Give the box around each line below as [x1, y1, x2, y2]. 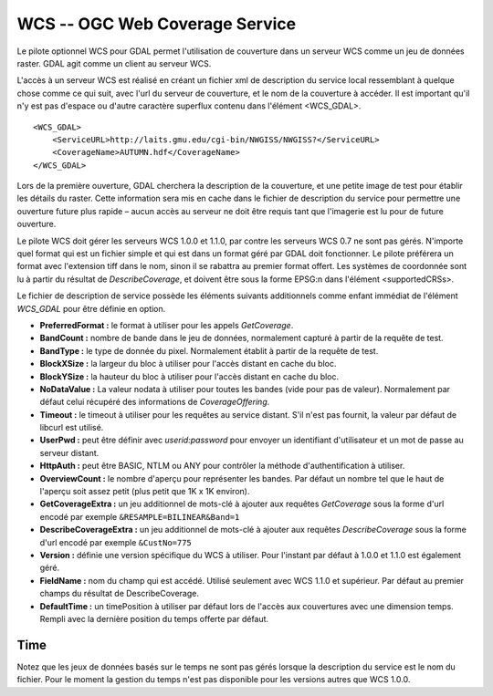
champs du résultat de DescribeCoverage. [39, 588, 200, 599]
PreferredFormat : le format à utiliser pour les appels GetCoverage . [39, 319, 294, 330]
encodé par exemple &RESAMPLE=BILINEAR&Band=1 [39, 511, 240, 522]
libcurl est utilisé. [39, 422, 104, 433]
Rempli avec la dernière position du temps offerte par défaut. [39, 613, 269, 624]
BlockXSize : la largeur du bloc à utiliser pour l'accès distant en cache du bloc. [39, 358, 337, 369]
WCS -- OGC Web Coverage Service [16, 14, 297, 34]
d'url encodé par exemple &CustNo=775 [39, 536, 192, 547]
